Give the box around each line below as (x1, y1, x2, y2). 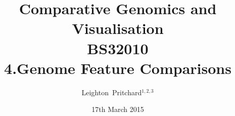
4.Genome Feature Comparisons (4, 57, 231, 78)
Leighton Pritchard (81, 87, 142, 97)
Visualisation (72, 18, 164, 38)
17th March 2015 (91, 104, 144, 114)
